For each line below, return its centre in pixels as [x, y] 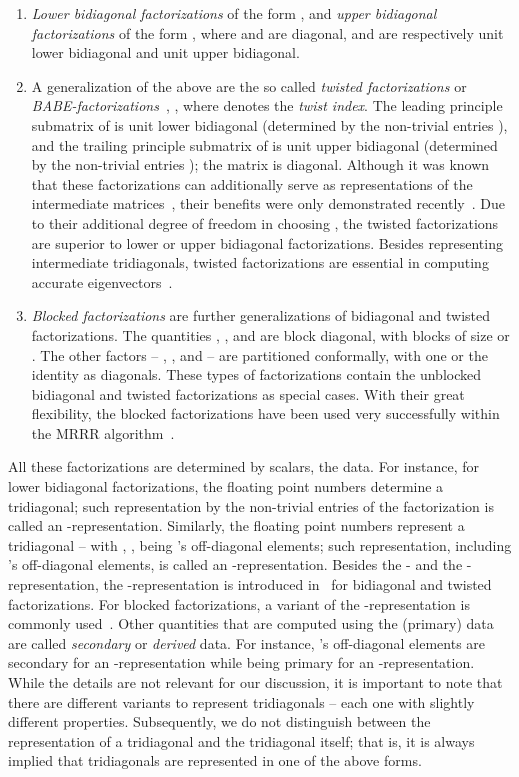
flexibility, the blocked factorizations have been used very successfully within [265, 413]
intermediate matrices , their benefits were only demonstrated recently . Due [268, 203]
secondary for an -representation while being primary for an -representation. [241, 662]
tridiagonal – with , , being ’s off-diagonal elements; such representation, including [260, 544]
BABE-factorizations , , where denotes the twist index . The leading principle [267, 105]
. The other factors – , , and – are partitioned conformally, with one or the [259, 354]
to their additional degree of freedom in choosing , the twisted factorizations [265, 222]
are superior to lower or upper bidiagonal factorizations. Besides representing [267, 242]
